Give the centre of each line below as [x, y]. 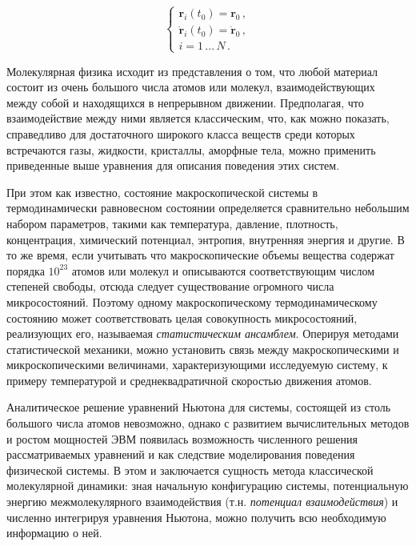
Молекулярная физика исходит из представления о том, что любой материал [192, 71]
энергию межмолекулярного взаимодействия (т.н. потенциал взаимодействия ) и [202, 502]
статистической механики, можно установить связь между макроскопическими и [203, 349]
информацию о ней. [54, 533]
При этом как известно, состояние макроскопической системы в [162, 192]
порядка [26, 270]
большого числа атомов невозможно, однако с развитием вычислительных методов [208, 423]
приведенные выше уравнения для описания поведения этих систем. [173, 165]
